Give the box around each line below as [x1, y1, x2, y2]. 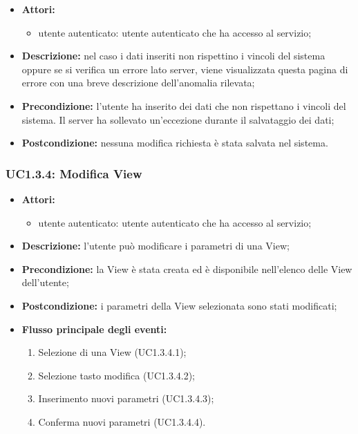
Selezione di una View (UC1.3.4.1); [38, 345, 187, 359]
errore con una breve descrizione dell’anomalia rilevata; [21, 75, 255, 90]
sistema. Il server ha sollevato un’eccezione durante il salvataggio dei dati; [21, 112, 335, 126]
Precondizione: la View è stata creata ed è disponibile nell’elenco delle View [21, 261, 352, 276]
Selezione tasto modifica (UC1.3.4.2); [38, 368, 196, 382]
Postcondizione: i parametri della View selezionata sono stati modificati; [21, 298, 337, 312]
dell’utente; [21, 275, 69, 290]
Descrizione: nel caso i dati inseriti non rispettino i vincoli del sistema [21, 48, 326, 63]
